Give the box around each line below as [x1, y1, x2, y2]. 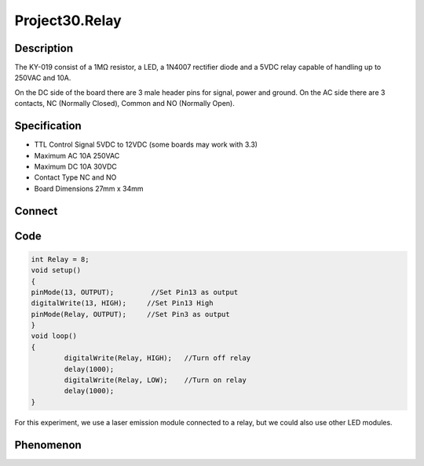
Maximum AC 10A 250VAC [34, 151, 120, 160]
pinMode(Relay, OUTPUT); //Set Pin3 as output [31, 310, 231, 319]
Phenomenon [14, 438, 82, 451]
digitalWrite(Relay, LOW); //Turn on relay [64, 376, 247, 384]
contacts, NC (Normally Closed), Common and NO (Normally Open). [14, 99, 235, 108]
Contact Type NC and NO [34, 173, 117, 182]
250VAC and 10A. [14, 73, 71, 82]
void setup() [31, 266, 82, 275]
